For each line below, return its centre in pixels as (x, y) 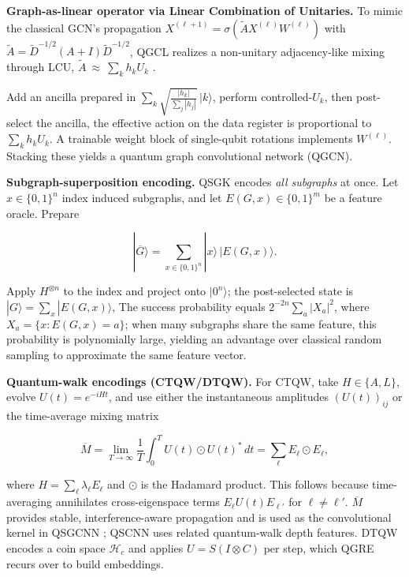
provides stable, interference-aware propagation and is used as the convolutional (199, 517)
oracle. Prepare (43, 213)
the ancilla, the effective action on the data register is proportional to (204, 123)
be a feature (353, 198)
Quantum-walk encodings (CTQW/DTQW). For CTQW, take (173, 381)
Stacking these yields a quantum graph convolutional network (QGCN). (180, 155)
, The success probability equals (189, 306)
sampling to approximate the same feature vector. (126, 355)
